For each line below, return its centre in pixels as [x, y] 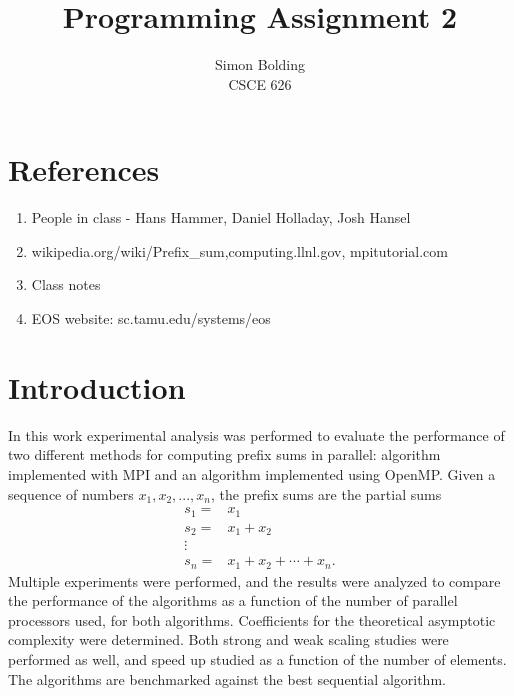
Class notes [66, 284]
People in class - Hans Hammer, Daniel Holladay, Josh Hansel [221, 217]
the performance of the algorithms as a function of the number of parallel [233, 600]
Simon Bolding [260, 64]
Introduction [97, 386]
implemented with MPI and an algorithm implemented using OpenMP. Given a [252, 473]
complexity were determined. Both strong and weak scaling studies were [228, 639]
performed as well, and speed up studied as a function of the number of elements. [257, 658]
